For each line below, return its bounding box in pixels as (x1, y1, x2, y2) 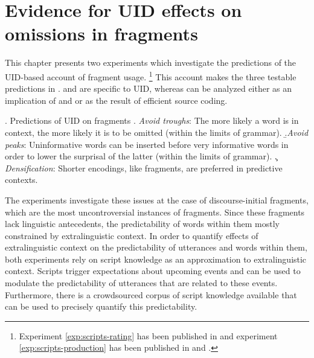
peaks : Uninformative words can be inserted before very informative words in (5, 138, 289, 150)
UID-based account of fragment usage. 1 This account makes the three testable (5, 68, 296, 83)
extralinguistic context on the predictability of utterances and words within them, (5, 241, 307, 254)
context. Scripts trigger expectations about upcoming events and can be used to (5, 264, 301, 277)
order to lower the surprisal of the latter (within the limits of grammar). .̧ (5, 150, 277, 162)
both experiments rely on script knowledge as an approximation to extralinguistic (5, 252, 307, 265)
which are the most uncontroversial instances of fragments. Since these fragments (5, 205, 305, 218)
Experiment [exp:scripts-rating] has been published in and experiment (19, 329, 278, 342)
